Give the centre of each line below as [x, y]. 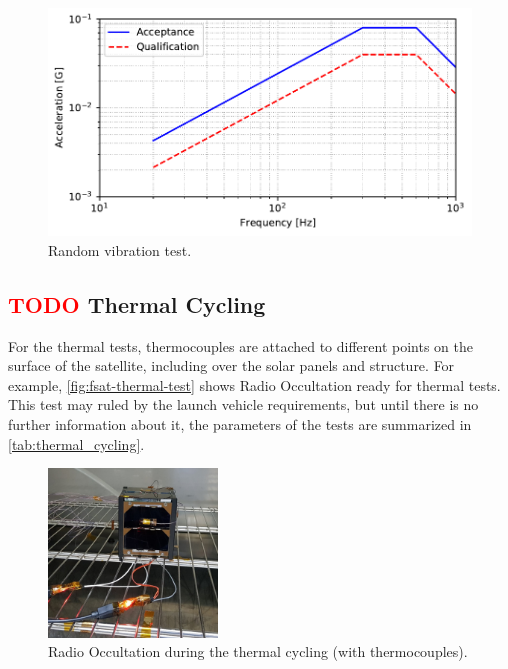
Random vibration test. [120, 249]
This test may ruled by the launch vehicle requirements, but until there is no [243, 404]
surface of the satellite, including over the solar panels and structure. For [231, 365]
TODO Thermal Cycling [137, 303]
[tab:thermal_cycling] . [76, 443]
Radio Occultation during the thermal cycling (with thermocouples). [258, 651]
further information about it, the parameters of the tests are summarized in [240, 424]
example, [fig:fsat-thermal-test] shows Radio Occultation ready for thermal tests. [254, 384]
